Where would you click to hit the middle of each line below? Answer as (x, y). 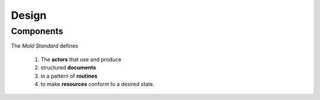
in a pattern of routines (69, 76)
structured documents (68, 68)
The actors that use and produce (81, 59)
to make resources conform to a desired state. (97, 84)
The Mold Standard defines (44, 46)
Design (29, 15)
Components (37, 31)
